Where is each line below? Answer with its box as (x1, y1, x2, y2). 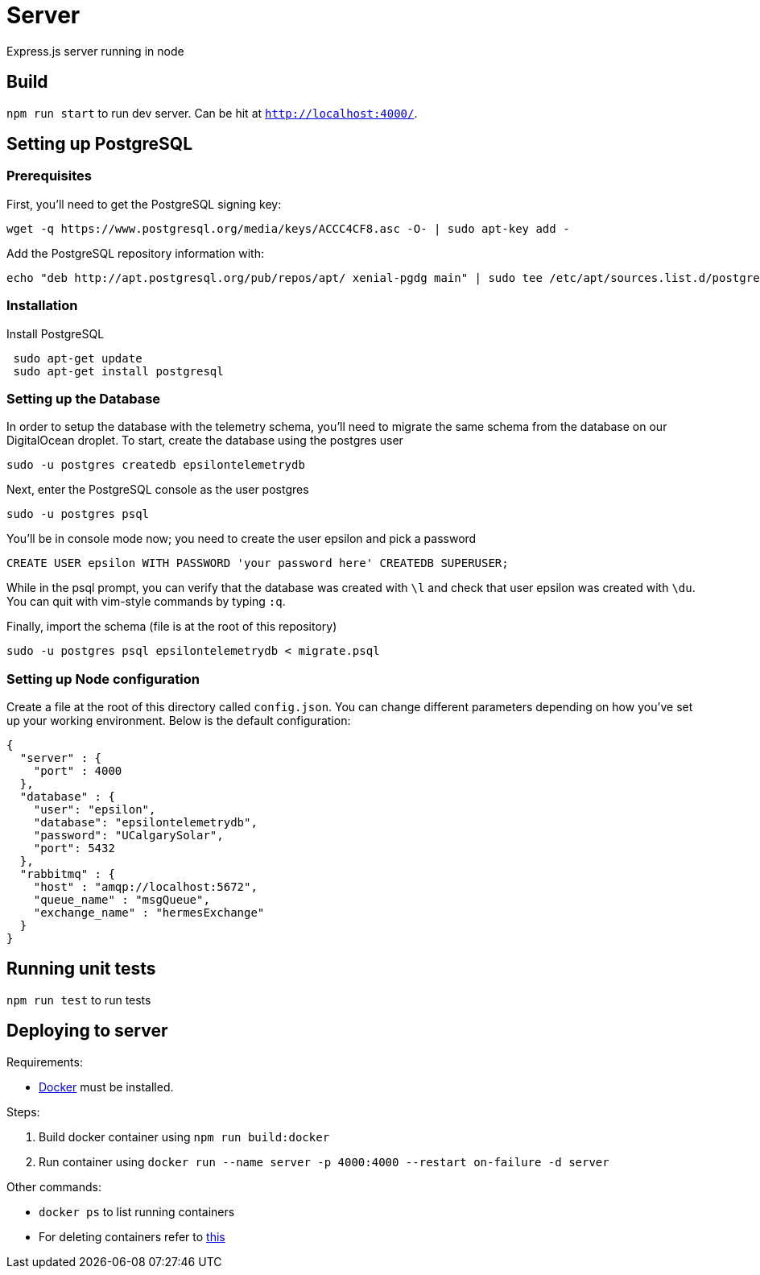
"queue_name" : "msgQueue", (33, 893, 210, 907)
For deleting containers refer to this (39, 1229, 225, 1244)
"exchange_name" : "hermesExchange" (33, 906, 265, 920)
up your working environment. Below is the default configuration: (6, 714, 351, 728)
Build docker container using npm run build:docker (39, 1129, 330, 1144)
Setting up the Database (6, 390, 161, 407)
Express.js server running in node (6, 43, 184, 58)
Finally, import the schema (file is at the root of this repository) (6, 619, 337, 634)
